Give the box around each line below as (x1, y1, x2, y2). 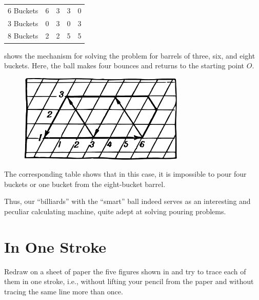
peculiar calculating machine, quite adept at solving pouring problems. (4, 205, 226, 216)
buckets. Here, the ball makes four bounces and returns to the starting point (4, 60, 245, 71)
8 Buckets (8, 30, 38, 41)
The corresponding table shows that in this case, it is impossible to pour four (4, 168, 247, 179)
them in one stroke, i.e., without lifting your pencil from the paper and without (4, 276, 254, 287)
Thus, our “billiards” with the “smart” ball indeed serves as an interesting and (4, 196, 251, 207)
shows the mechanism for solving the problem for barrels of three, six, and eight (4, 50, 255, 61)
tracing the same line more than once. (4, 286, 123, 296)
